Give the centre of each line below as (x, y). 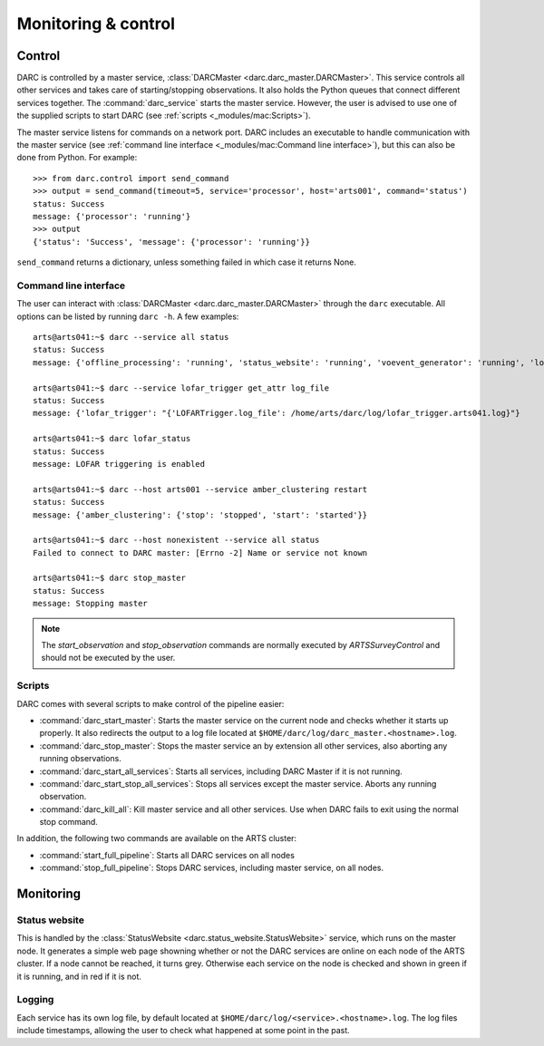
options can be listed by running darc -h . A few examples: (128, 316)
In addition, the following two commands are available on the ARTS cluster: (157, 838)
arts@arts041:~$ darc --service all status (131, 337)
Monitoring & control (96, 24)
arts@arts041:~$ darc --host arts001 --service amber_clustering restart (200, 489)
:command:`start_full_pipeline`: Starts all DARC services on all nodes (167, 855)
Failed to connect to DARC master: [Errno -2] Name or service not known (200, 552)
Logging (35, 1000)
